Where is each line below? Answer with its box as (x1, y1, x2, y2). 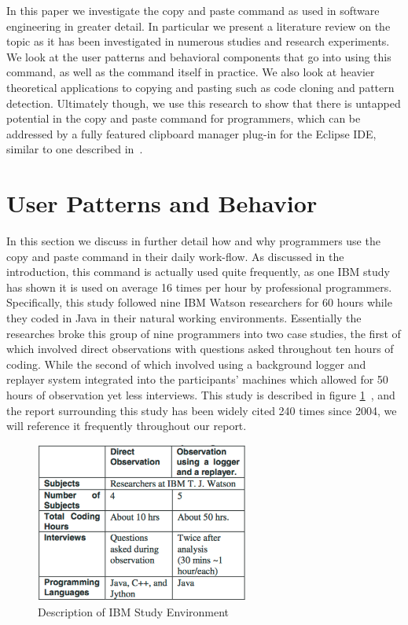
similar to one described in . (6, 141, 143, 157)
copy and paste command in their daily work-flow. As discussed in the (6, 248, 344, 264)
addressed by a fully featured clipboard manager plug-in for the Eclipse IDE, (6, 125, 377, 142)
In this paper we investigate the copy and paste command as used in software (6, 2, 380, 18)
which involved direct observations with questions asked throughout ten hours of (6, 340, 394, 357)
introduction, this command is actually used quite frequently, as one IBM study (6, 263, 390, 280)
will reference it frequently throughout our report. (6, 417, 247, 434)
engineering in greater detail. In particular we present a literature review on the (6, 17, 391, 34)
